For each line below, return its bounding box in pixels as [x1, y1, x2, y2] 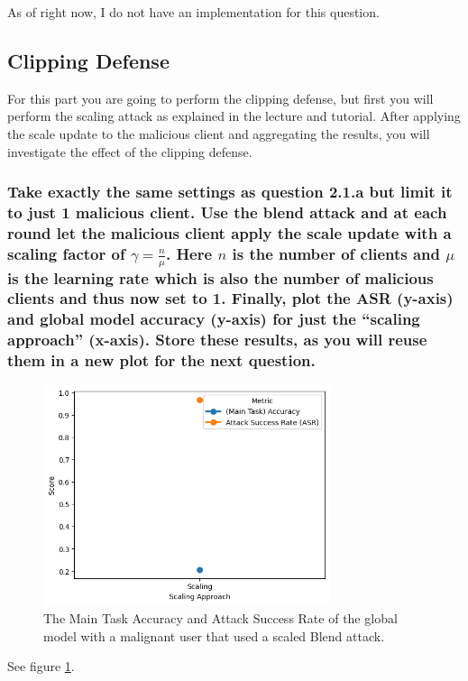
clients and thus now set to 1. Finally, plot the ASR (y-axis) [7, 287, 454, 309]
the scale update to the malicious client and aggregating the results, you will [7, 124, 430, 143]
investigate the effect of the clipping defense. [7, 142, 252, 161]
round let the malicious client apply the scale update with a [7, 221, 452, 244]
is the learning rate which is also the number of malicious [7, 266, 434, 289]
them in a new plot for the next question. [7, 349, 316, 372]
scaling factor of [7, 242, 125, 264]
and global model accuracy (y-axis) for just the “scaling [7, 308, 420, 330]
